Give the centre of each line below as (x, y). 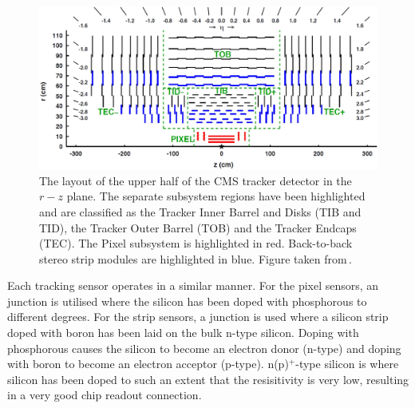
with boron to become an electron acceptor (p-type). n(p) (148, 364)
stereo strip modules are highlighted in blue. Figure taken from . (196, 258)
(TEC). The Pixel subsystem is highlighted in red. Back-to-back (196, 243)
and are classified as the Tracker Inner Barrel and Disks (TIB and (200, 211)
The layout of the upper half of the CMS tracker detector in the (196, 180)
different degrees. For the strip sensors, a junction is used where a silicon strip (198, 317)
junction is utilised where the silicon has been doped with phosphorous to (187, 301)
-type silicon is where (347, 364)
